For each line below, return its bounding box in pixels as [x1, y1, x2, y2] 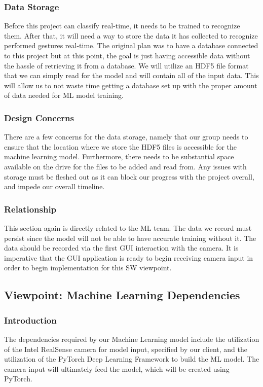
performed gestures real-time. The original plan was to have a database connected [4, 40, 258, 51]
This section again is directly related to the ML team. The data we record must [4, 222, 252, 233]
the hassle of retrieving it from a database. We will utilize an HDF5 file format [4, 60, 249, 71]
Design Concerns [4, 111, 74, 124]
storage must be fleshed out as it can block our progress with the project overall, [4, 171, 254, 182]
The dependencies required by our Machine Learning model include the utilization [4, 333, 259, 344]
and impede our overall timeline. [4, 181, 105, 192]
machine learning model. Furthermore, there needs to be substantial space [4, 151, 234, 162]
